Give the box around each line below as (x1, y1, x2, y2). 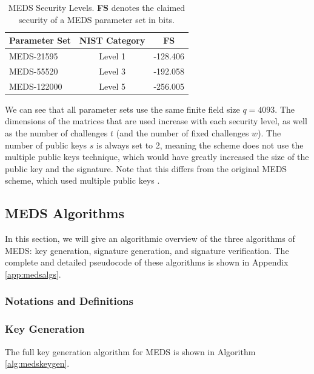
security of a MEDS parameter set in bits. (18, 13, 175, 25)
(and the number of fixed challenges (116, 127, 249, 139)
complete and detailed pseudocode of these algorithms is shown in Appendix (5, 256, 289, 269)
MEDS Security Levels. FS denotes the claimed (8, 1, 185, 13)
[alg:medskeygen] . (5, 357, 70, 370)
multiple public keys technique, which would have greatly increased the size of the (5, 150, 309, 163)
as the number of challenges (5, 127, 108, 139)
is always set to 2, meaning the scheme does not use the (96, 138, 304, 151)
